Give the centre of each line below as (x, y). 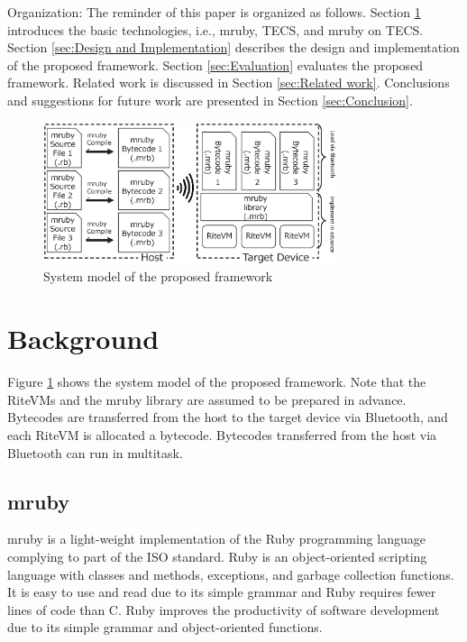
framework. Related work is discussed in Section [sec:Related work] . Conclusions (229, 83)
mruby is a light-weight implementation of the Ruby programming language (216, 539)
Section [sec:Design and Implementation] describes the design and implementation (233, 47)
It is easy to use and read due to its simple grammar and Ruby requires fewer (222, 592)
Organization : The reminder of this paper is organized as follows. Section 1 (214, 12)
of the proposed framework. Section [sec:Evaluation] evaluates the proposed (215, 64)
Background (83, 339)
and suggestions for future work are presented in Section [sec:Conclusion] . (210, 100)
